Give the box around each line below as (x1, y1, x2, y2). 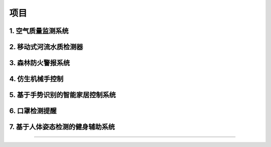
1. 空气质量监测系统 (9, 27, 69, 35)
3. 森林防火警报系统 (9, 59, 70, 67)
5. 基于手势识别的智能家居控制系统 (9, 91, 116, 99)
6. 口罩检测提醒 (9, 107, 57, 115)
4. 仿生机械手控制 (9, 75, 64, 83)
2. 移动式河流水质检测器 (9, 43, 83, 51)
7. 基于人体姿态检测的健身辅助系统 (9, 123, 115, 131)
